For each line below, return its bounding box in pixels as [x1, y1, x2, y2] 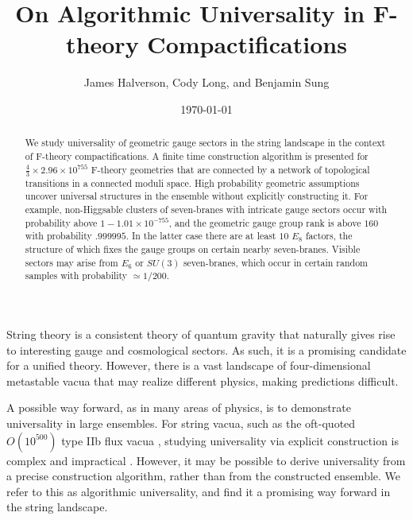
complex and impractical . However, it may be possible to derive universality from [6, 452, 406, 468]
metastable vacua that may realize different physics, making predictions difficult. [6, 372, 399, 389]
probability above [25, 215, 98, 229]
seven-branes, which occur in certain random [183, 255, 369, 269]
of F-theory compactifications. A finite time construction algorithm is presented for [25, 149, 369, 162]
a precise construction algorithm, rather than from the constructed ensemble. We [6, 468, 401, 484]
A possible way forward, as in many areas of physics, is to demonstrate [6, 399, 351, 416]
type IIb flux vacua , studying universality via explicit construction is [61, 432, 399, 448]
